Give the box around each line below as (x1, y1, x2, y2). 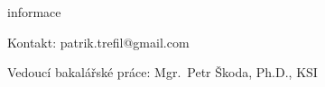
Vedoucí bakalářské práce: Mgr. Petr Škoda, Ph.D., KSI (7, 63, 318, 82)
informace (7, 3, 61, 21)
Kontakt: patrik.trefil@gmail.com (7, 32, 190, 51)
